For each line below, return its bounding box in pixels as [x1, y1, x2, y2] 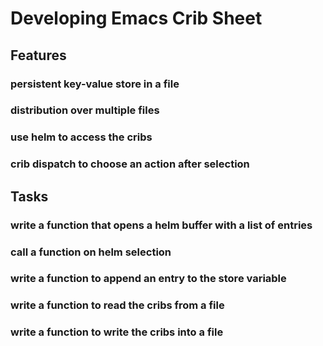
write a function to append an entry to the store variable [10, 272, 287, 286]
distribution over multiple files [10, 103, 160, 117]
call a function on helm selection [10, 245, 172, 259]
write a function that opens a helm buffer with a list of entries [10, 218, 313, 232]
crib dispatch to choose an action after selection [10, 157, 250, 171]
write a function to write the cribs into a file [10, 325, 224, 339]
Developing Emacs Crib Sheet [10, 7, 263, 30]
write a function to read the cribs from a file [10, 298, 225, 312]
